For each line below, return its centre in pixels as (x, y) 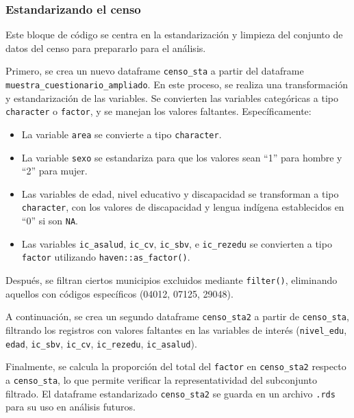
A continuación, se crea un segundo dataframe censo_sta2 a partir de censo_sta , (177, 316)
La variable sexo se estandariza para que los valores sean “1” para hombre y (182, 157)
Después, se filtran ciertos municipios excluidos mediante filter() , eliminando (172, 280)
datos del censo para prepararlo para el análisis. (106, 48)
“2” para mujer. (54, 171)
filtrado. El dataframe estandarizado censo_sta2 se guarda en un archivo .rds (170, 393)
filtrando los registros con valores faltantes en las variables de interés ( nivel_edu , (176, 330)
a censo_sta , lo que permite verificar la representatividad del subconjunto (161, 379)
